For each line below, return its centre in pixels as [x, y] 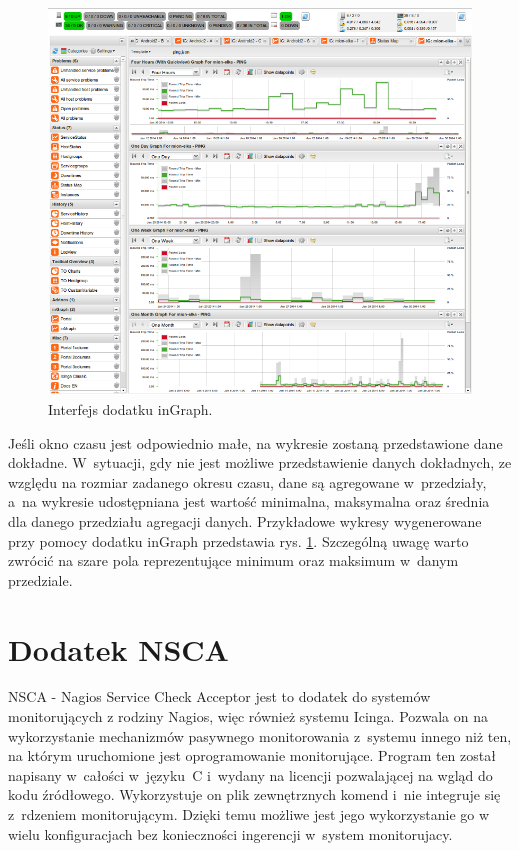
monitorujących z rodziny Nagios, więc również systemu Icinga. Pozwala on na [248, 716]
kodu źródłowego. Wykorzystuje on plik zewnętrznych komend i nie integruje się [254, 794]
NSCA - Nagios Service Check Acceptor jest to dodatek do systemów [219, 696]
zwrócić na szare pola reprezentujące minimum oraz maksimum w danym [233, 560]
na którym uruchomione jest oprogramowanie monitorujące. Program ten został [252, 755]
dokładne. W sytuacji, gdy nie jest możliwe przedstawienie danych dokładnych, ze [260, 462]
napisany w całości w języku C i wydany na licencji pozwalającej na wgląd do [250, 774]
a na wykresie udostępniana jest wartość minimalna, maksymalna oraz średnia [249, 501]
